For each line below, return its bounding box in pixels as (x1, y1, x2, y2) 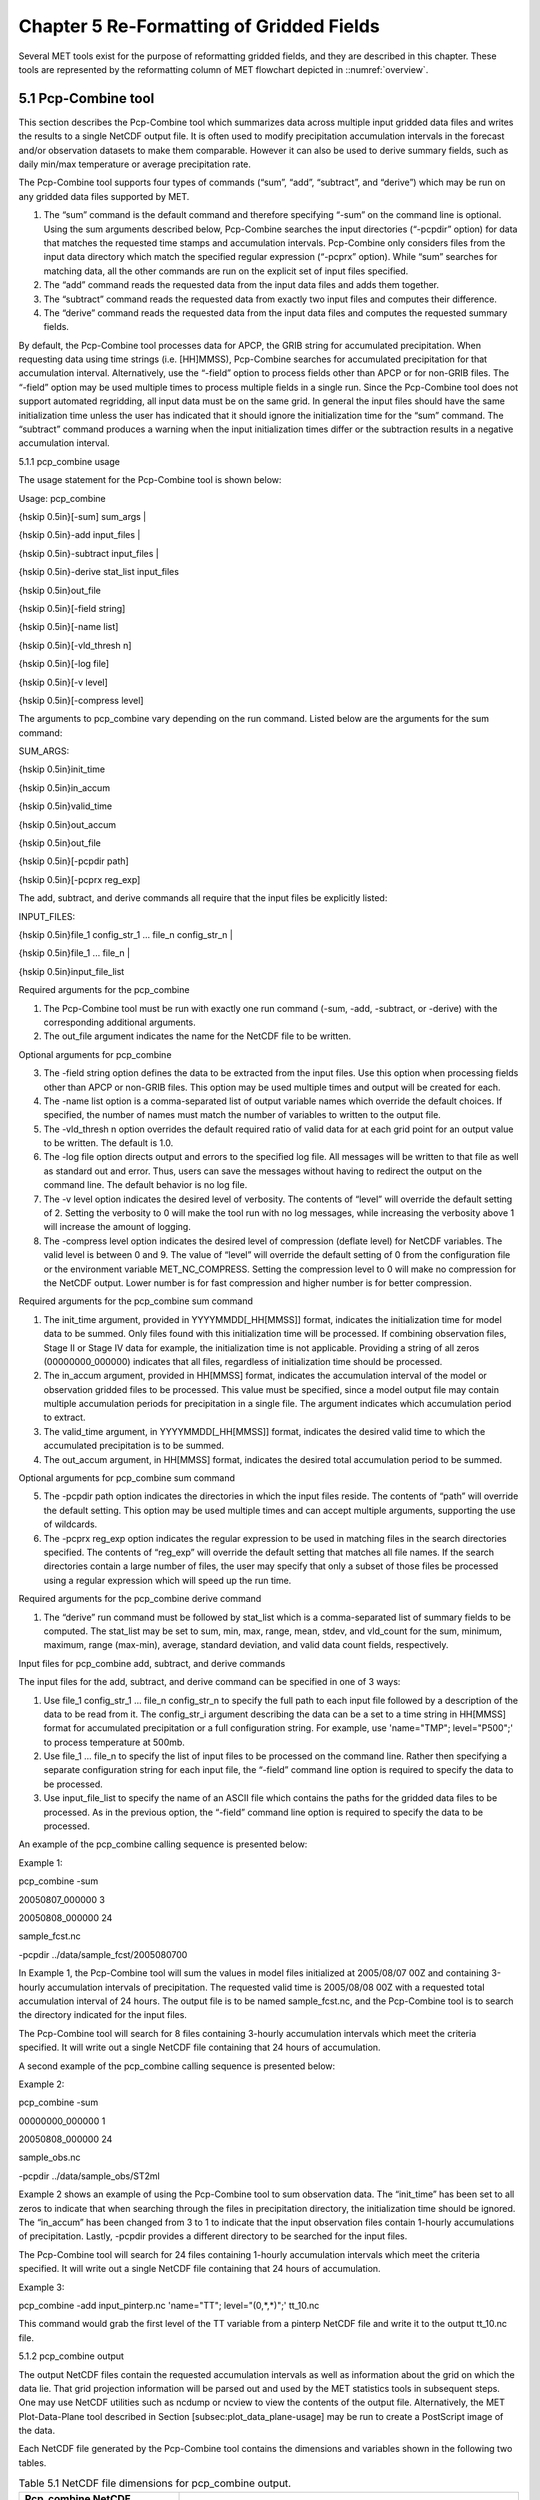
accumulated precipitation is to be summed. (43, 1440, 225, 1452)
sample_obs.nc (18, 2151, 81, 2164)
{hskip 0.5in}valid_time (18, 800, 113, 812)
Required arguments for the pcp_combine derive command (18, 1593, 262, 1605)
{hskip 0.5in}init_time (18, 763, 105, 775)
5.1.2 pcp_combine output (18, 2350, 125, 2362)
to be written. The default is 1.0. (43, 1137, 174, 1149)
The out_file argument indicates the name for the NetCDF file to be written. (43, 1030, 352, 1042)
